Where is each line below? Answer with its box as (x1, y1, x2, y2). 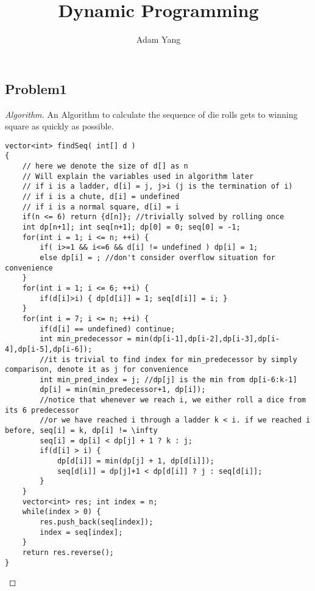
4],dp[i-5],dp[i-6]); (5, 344, 93, 354)
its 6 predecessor (5, 405, 79, 415)
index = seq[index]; (40, 528, 123, 537)
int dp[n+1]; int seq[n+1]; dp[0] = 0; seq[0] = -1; (22, 222, 241, 231)
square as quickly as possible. (5, 120, 114, 132)
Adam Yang (136, 33, 181, 46)
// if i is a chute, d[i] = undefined (22, 192, 180, 201)
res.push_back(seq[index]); (40, 518, 154, 526)
